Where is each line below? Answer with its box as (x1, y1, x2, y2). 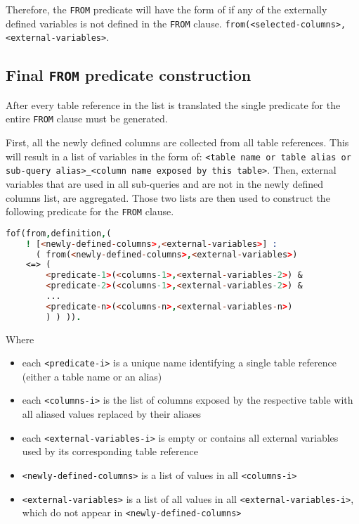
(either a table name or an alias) (22, 369, 162, 383)
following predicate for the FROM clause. (6, 204, 174, 219)
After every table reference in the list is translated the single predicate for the (6, 97, 341, 112)
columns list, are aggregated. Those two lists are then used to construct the (6, 190, 330, 205)
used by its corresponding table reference (22, 444, 198, 459)
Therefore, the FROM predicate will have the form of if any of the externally (6, 2, 327, 16)
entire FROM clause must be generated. (6, 111, 168, 126)
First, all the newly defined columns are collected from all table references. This (6, 135, 349, 149)
